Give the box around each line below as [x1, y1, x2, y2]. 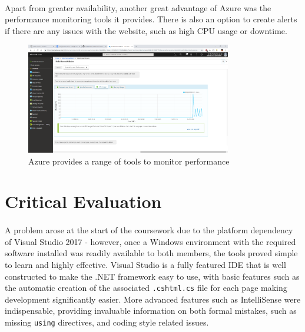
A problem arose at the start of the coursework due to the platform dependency [5, 224, 293, 236]
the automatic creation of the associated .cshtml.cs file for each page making [5, 281, 287, 294]
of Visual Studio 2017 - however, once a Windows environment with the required [5, 235, 296, 247]
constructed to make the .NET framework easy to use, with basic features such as [5, 270, 300, 282]
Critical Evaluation [5, 189, 162, 213]
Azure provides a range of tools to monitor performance [28, 155, 230, 167]
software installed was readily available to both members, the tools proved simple [5, 247, 298, 259]
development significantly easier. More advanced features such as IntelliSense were [5, 293, 301, 305]
